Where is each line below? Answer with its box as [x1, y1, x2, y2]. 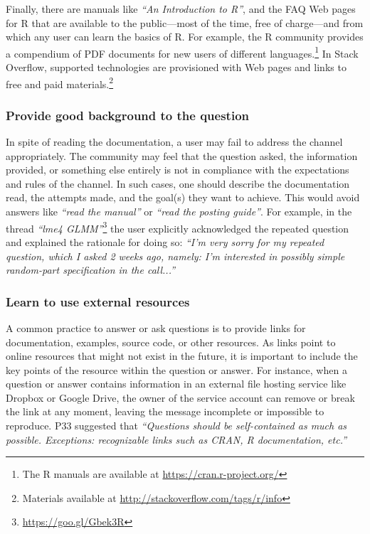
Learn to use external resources [6, 292, 190, 310]
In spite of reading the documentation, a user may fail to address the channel [6, 134, 343, 149]
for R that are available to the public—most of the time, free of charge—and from [6, 15, 364, 30]
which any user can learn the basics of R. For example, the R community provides [6, 29, 364, 44]
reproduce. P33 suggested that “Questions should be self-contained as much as [6, 418, 347, 433]
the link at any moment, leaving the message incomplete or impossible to [6, 404, 324, 419]
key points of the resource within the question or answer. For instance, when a [6, 362, 347, 377]
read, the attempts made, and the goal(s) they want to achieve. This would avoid [6, 190, 360, 205]
